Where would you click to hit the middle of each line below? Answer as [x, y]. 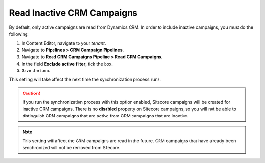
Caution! [31, 93]
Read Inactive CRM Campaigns [73, 13]
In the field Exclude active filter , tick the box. [67, 64]
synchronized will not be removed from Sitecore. [71, 148]
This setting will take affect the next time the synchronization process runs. [85, 80]
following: [19, 34]
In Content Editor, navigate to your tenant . [64, 43]
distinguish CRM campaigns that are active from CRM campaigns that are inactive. [106, 116]
